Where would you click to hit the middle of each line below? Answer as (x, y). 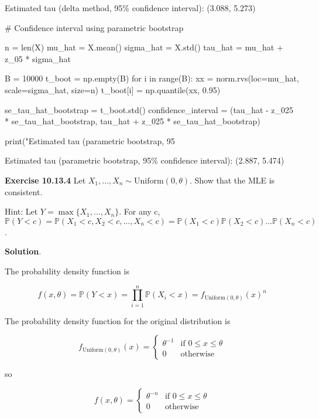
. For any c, (140, 211)
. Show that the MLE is (232, 180)
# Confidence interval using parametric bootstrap (94, 27)
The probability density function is (67, 271)
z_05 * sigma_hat (38, 58)
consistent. (24, 191)
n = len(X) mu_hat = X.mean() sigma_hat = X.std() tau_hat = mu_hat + (144, 47)
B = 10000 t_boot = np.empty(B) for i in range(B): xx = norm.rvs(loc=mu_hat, (152, 78)
